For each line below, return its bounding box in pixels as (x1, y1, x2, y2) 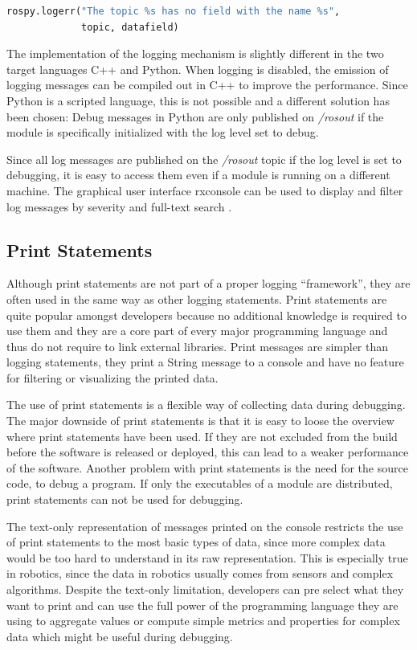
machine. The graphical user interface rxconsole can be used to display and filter (6, 182, 403, 198)
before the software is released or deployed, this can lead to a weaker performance (6, 444, 409, 460)
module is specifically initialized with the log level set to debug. (6, 124, 319, 141)
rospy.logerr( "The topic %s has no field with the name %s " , (6, 6, 341, 17)
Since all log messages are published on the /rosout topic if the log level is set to (6, 150, 402, 167)
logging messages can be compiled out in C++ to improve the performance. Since (6, 76, 408, 93)
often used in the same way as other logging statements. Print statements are (6, 290, 387, 307)
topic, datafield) (81, 21, 179, 33)
